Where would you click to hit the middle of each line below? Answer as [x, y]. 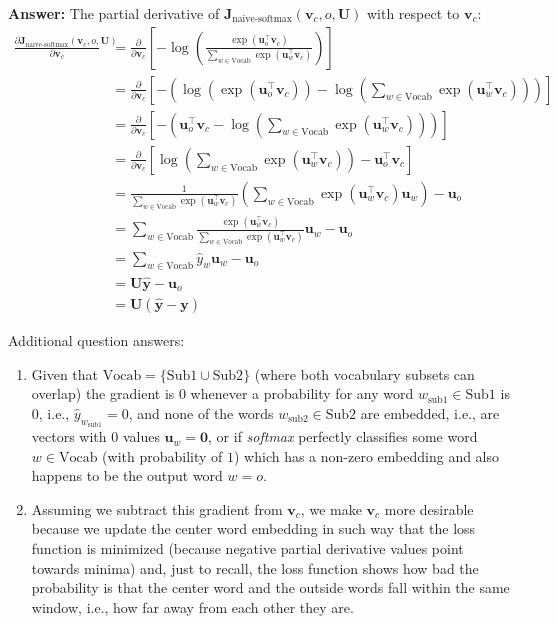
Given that [65, 373]
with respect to [413, 13]
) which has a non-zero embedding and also [367, 455]
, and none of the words [201, 412]
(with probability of [162, 455]
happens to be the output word [127, 475]
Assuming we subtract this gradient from [157, 508]
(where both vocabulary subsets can [364, 373]
